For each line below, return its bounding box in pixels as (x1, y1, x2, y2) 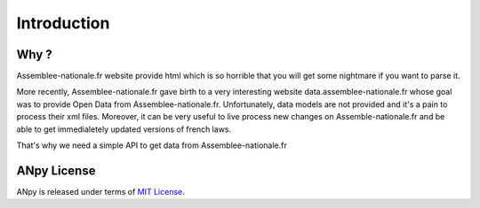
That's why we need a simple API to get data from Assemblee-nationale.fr (16, 140, 288, 150)
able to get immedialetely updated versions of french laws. (16, 124, 232, 135)
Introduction (16, 13, 110, 33)
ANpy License (16, 163, 96, 178)
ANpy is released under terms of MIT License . (16, 186, 186, 196)
